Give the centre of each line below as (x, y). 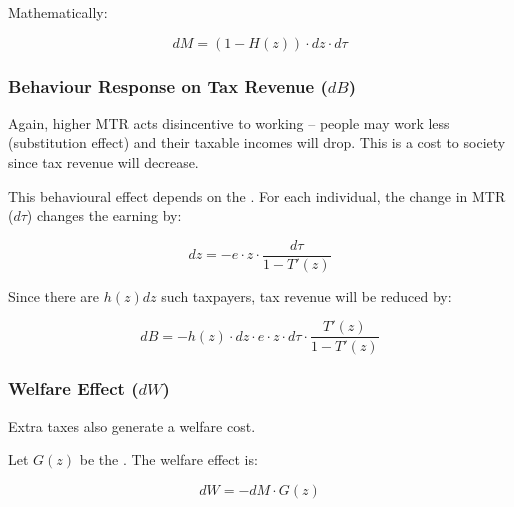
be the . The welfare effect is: (168, 459)
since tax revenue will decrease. (103, 162)
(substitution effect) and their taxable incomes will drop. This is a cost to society (257, 142)
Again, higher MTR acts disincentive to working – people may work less (229, 122)
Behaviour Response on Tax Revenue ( (168, 85)
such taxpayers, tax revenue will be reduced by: (306, 295)
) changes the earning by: (104, 215)
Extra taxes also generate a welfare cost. (132, 425)
